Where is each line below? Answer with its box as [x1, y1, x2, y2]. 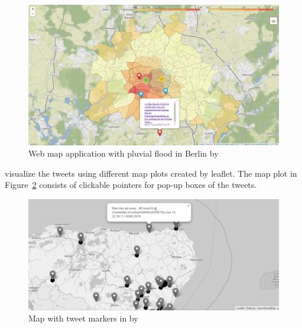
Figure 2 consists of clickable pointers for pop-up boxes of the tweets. [5, 178, 257, 191]
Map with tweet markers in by [28, 312, 138, 324]
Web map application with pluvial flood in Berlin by [28, 147, 219, 160]
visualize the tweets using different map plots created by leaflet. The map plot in [5, 167, 297, 179]
